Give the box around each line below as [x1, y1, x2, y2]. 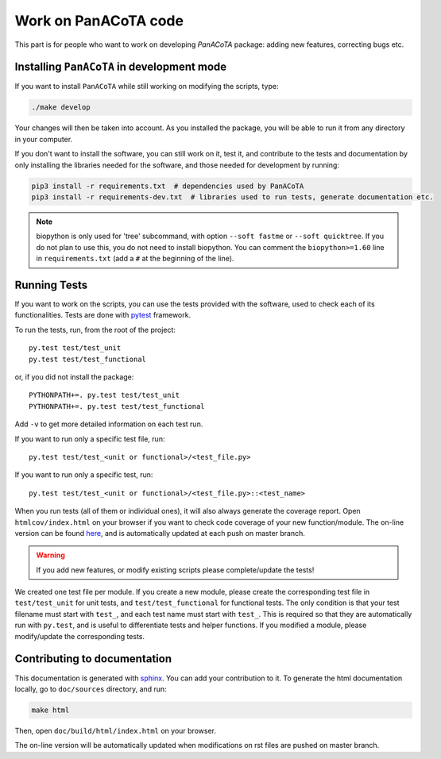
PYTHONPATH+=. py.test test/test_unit [29, 391, 180, 400]
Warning [36, 550, 65, 560]
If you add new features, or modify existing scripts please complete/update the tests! [36, 564, 315, 575]
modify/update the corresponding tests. [14, 631, 145, 641]
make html [31, 705, 70, 715]
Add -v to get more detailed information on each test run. [14, 419, 203, 429]
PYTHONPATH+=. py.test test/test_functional [29, 402, 206, 410]
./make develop [31, 103, 91, 112]
